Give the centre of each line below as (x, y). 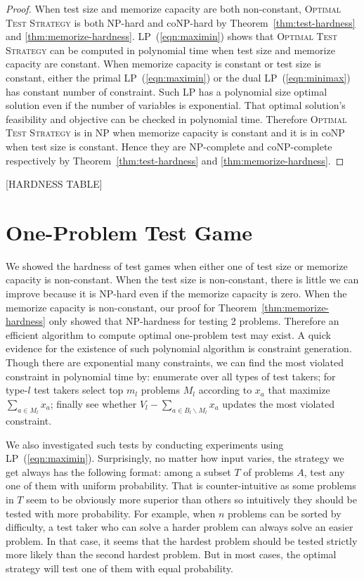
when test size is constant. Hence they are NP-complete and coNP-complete (169, 146)
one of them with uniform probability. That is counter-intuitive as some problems (181, 485)
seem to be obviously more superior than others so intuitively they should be (191, 499)
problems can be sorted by (285, 513)
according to (225, 390)
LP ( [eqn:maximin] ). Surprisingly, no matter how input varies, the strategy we (175, 458)
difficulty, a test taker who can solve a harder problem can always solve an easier (180, 527)
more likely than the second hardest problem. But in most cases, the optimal (171, 554)
